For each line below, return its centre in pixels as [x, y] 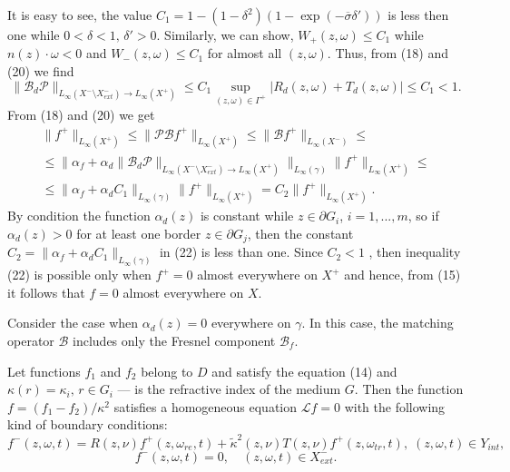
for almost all [245, 53]
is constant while [247, 216]
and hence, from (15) [402, 275]
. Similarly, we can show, [225, 34]
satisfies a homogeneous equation [206, 406]
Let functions [44, 371]
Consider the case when [73, 323]
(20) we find [41, 71]
